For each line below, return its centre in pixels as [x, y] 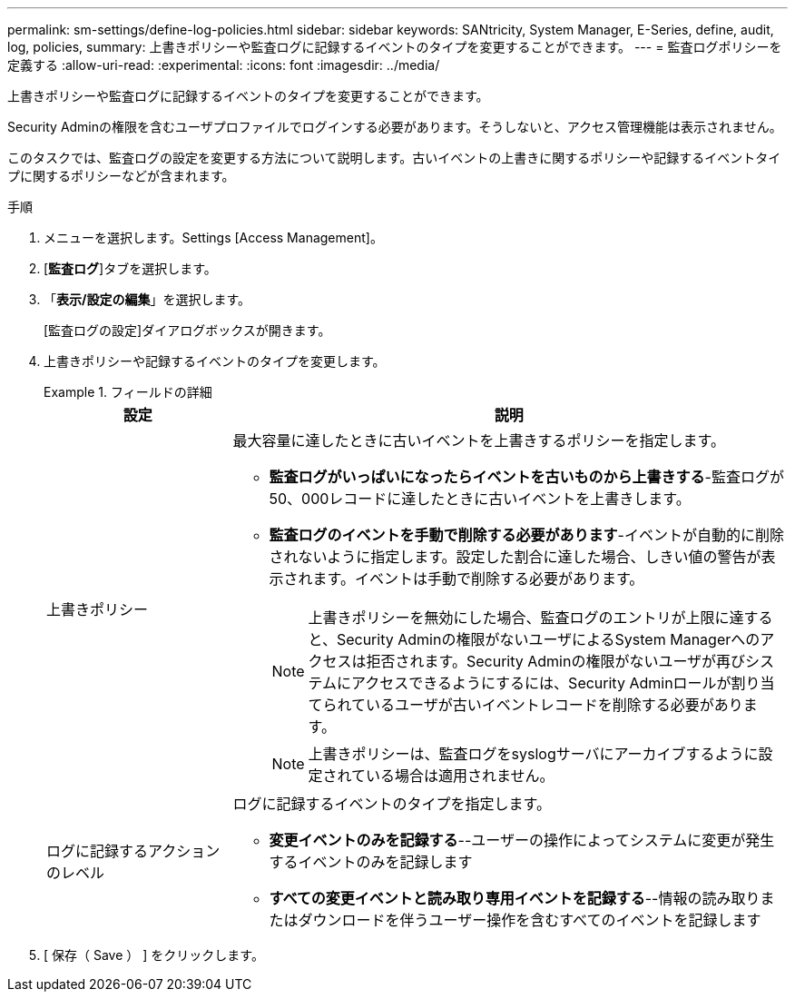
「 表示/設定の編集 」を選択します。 [147, 299]
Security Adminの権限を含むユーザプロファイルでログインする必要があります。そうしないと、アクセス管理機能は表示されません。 [395, 127]
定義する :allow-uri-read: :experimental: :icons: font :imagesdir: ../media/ [224, 65]
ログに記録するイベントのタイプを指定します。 [392, 804]
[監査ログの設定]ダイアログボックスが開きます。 [187, 330]
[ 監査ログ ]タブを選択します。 [130, 268]
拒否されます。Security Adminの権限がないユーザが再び [556, 661]
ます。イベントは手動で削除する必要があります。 [478, 579]
